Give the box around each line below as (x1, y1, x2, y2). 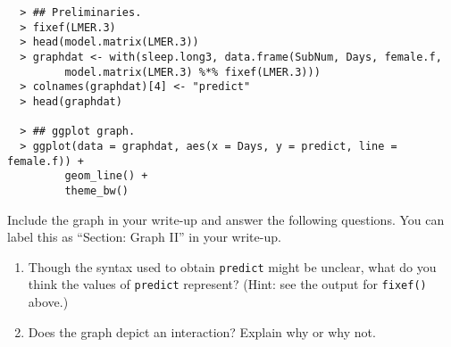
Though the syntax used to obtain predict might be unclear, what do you (28, 257, 437, 276)
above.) (28, 293, 69, 311)
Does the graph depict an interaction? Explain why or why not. (28, 322, 376, 341)
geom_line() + (64, 169, 148, 183)
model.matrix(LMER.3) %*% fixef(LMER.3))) (64, 65, 321, 78)
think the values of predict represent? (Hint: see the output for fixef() (28, 275, 427, 293)
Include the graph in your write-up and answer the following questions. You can (7, 210, 445, 228)
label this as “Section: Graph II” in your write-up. (7, 227, 281, 246)
